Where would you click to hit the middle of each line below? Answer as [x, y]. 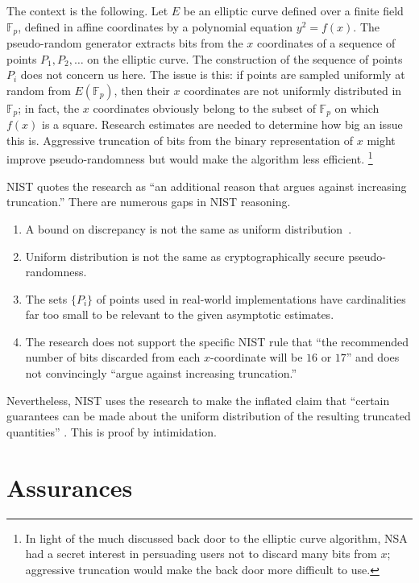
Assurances [70, 487]
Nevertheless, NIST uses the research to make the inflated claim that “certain [198, 400]
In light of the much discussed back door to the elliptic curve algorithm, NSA [216, 538]
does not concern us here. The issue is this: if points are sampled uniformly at [213, 74]
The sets [46, 298]
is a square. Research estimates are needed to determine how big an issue [222, 124]
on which [357, 108]
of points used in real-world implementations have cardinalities [251, 298]
